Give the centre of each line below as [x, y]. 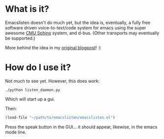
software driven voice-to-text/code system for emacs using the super [76, 27]
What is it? [27, 9]
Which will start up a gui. [30, 99]
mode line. [16, 132]
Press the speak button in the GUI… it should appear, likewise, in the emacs [81, 127]
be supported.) [20, 38]
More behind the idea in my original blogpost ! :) [53, 47]
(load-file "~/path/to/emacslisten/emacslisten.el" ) [60, 117]
